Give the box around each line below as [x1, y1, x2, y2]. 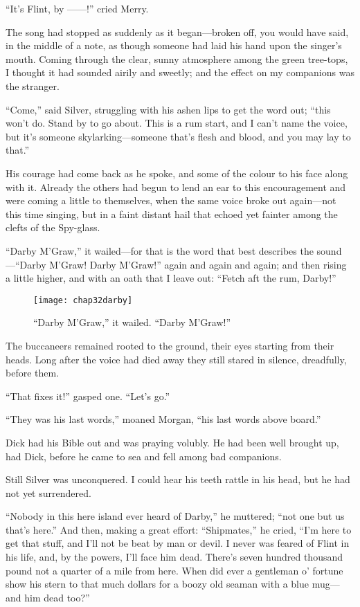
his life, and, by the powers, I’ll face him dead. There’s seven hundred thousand [6, 550, 343, 564]
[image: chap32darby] [33, 295, 133, 305]
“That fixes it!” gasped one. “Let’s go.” [6, 388, 170, 403]
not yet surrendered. [6, 485, 91, 500]
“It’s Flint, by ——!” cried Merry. [6, 1, 149, 15]
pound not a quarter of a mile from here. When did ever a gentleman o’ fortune [6, 563, 343, 577]
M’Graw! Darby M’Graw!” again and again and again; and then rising [49, 257, 347, 271]
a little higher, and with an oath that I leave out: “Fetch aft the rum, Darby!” [6, 271, 336, 285]
